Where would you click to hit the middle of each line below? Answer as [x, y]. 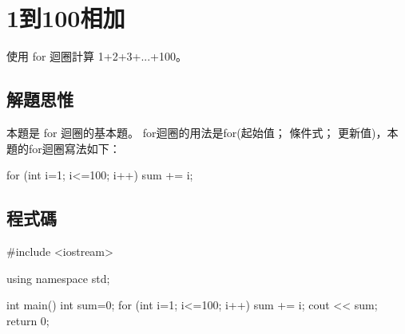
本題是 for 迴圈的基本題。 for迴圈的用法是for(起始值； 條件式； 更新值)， [197, 132]
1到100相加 [66, 18]
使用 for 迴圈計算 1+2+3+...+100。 [97, 56]
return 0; [28, 320]
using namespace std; [58, 278]
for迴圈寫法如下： [74, 148]
